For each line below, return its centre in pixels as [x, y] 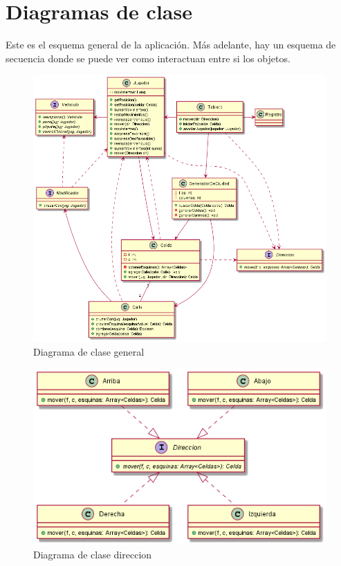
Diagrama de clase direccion [93, 555]
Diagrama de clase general [89, 351]
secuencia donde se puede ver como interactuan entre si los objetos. [148, 58]
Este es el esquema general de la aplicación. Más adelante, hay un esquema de [171, 45]
